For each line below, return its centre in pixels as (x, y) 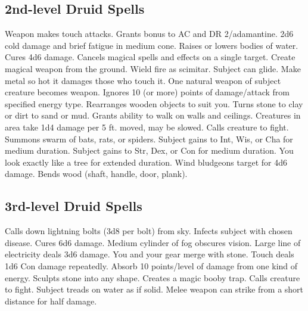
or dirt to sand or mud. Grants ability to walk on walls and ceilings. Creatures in (153, 115)
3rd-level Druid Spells (74, 206)
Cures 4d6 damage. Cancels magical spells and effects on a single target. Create (150, 57)
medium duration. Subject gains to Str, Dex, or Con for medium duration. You (149, 150)
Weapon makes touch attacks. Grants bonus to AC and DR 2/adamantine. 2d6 (149, 34)
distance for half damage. (51, 301)
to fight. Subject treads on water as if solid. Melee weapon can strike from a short (154, 289)
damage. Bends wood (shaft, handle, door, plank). (96, 174)
